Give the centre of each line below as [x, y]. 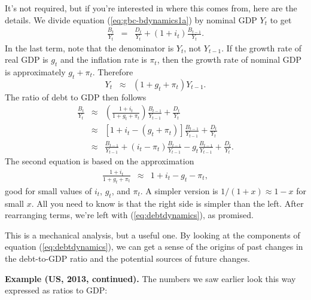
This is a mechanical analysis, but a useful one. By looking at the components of [153, 235]
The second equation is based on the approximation [100, 161]
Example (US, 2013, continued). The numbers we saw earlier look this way [150, 278]
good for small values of [48, 190]
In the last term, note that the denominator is [89, 48]
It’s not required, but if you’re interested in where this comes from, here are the [151, 8]
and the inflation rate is [103, 59]
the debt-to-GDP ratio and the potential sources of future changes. [127, 258]
